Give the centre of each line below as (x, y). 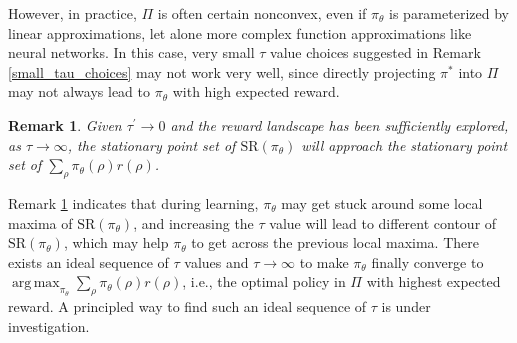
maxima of (40, 222)
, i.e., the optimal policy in (264, 281)
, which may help (116, 242)
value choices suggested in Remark (375, 52)
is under (406, 306)
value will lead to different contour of (383, 222)
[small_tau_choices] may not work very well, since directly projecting (222, 71)
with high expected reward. (256, 91)
